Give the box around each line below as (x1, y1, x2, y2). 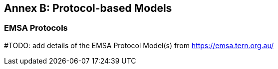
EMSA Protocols (4, 23, 68, 33)
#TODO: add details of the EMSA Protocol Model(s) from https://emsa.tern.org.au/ (4, 41, 274, 50)
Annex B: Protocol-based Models (4, 2, 172, 14)
